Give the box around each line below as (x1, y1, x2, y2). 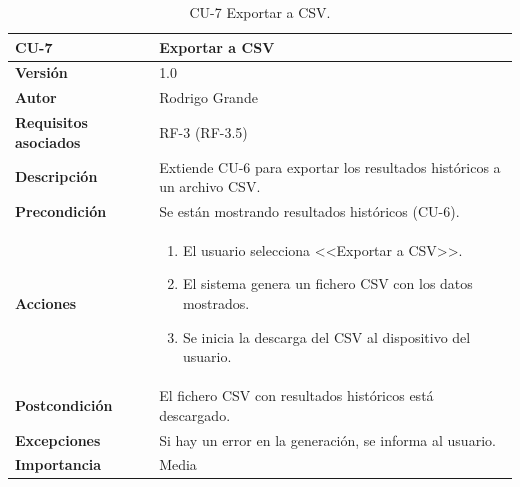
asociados (15, 131, 81, 152)
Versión (15, 62, 68, 83)
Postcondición (15, 394, 113, 415)
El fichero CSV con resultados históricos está (159, 385, 434, 406)
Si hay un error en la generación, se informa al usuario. (159, 429, 496, 450)
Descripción (15, 166, 98, 187)
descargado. (159, 404, 231, 425)
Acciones (15, 293, 77, 314)
